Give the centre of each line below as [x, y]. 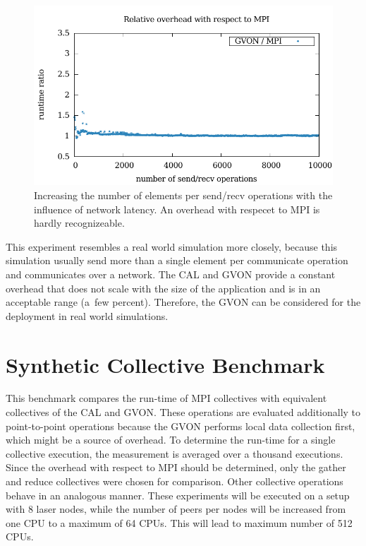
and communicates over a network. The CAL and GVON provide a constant [171, 274]
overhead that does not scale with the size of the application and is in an [163, 288]
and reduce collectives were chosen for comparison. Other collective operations [175, 481]
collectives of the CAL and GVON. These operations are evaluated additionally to [183, 412]
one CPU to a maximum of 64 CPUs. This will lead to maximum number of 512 [179, 522]
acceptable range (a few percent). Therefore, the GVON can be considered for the [183, 302]
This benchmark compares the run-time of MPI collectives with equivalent [166, 398]
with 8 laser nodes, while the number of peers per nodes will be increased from [176, 509]
